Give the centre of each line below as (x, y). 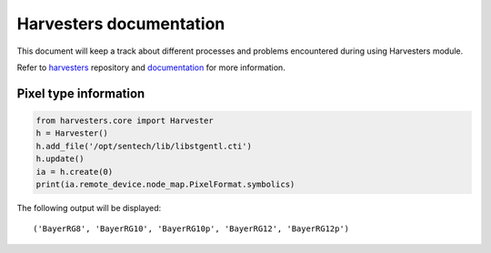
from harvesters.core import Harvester (125, 120)
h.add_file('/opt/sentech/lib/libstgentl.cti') (144, 146)
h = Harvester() (72, 133)
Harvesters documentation (121, 24)
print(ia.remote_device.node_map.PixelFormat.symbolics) (165, 184)
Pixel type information (81, 93)
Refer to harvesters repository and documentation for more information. (151, 67)
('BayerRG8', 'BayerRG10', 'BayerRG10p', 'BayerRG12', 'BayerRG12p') (191, 229)
